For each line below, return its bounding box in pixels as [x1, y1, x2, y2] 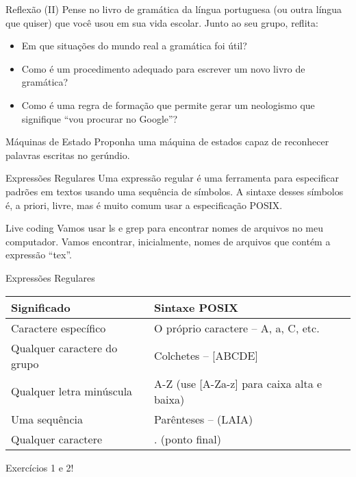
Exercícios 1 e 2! [5, 460, 74, 474]
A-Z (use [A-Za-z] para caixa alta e [154, 375, 322, 391]
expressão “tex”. [5, 247, 73, 262]
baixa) [154, 391, 185, 407]
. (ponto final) [154, 430, 221, 447]
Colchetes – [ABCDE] [154, 347, 258, 363]
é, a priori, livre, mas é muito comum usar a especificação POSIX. [5, 197, 283, 212]
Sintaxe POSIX [154, 299, 239, 315]
